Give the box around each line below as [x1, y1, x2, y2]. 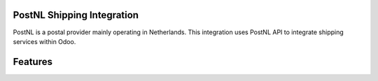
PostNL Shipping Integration [13, 9, 139, 21]
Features [13, 56, 52, 68]
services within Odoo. [13, 37, 76, 45]
